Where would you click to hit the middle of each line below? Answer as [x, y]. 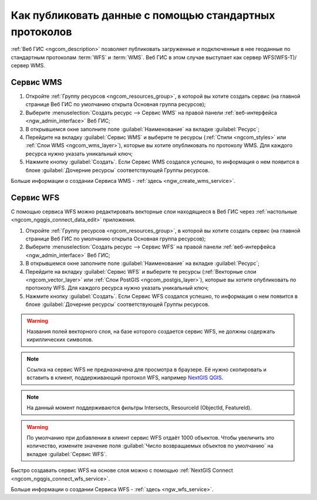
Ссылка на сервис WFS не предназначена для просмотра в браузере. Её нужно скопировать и [147, 370]
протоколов [41, 32]
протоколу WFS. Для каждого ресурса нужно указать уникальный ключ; [117, 288]
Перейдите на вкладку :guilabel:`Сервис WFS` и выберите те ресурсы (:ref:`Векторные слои [141, 271]
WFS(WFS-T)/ [280, 57]
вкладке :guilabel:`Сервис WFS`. [67, 454]
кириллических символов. [60, 339]
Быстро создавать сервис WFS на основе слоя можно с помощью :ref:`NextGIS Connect [122, 470]
